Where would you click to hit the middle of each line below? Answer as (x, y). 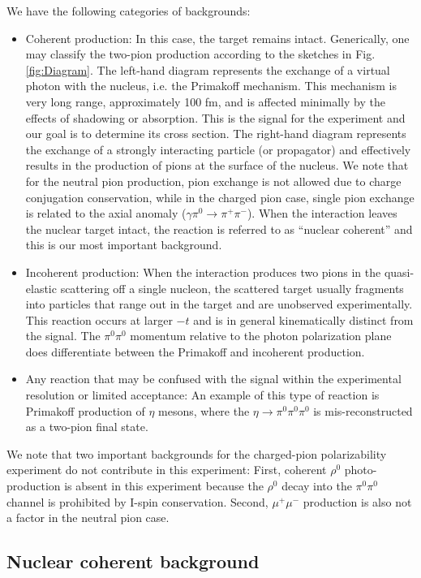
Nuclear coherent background (133, 561)
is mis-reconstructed (363, 410)
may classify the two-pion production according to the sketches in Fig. (200, 54)
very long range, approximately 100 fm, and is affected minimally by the (205, 101)
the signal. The (63, 336)
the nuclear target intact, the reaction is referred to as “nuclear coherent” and (219, 229)
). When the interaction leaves (322, 213)
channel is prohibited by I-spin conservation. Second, (137, 501)
